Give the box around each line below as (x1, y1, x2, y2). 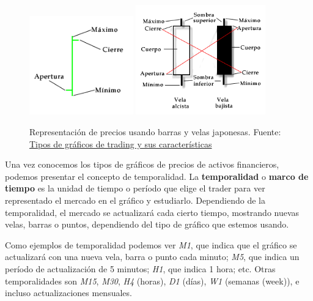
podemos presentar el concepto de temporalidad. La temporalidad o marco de (5, 169, 309, 182)
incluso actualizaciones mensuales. (5, 286, 132, 299)
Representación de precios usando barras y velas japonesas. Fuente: (29, 125, 281, 138)
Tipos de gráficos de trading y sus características (29, 137, 212, 150)
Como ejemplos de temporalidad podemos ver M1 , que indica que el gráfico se (5, 238, 297, 251)
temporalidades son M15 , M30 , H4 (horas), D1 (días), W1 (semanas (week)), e (5, 274, 300, 287)
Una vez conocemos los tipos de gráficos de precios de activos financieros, (5, 158, 279, 171)
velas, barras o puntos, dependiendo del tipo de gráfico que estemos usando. (5, 218, 289, 231)
